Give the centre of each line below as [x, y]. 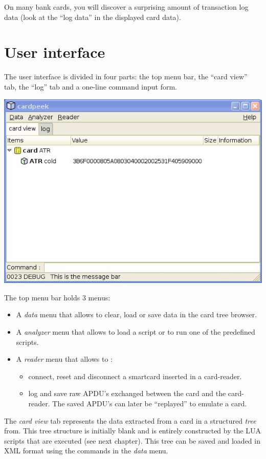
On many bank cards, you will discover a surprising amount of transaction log [126, 7]
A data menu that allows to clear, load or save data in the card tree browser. [137, 314]
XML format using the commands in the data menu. [86, 451]
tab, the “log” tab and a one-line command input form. [91, 86]
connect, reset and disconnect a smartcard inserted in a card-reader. [135, 376]
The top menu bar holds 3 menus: [57, 297]
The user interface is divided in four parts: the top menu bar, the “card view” [126, 76]
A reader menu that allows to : [64, 359]
